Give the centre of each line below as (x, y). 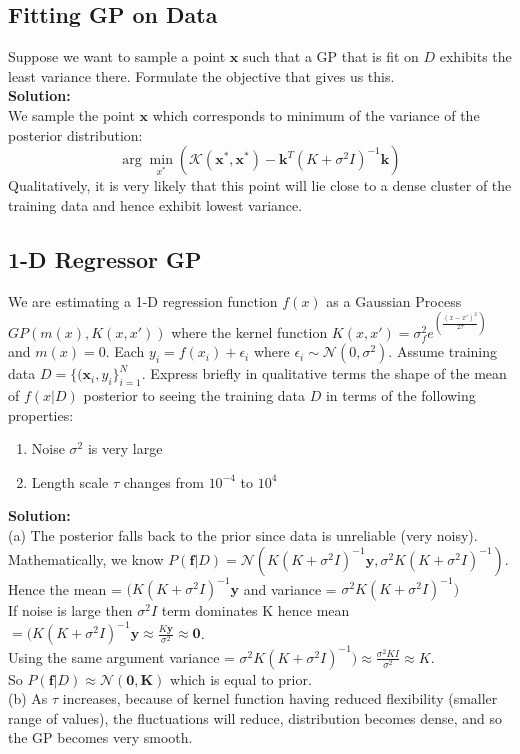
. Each (125, 351)
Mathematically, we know (86, 558)
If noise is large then (70, 610)
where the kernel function (249, 331)
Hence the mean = (65, 588)
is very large (125, 448)
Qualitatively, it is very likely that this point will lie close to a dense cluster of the (260, 185)
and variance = (290, 588)
